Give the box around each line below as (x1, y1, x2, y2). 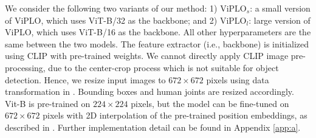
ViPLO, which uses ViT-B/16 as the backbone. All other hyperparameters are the (5, 26, 311, 38)
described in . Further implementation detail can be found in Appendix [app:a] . (5, 120, 301, 133)
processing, (5, 61, 46, 74)
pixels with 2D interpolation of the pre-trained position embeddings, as (43, 109, 307, 122)
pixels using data (206, 73, 269, 86)
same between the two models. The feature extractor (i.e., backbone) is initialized (5, 37, 309, 50)
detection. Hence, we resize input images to (5, 73, 166, 86)
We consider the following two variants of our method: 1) (5, 2, 218, 14)
